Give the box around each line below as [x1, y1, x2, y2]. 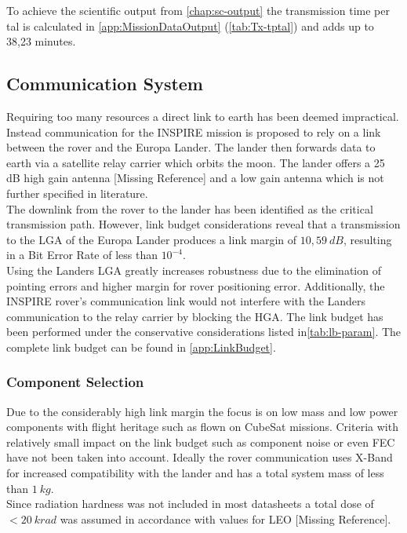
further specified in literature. [6, 184, 148, 201]
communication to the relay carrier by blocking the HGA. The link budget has [6, 308, 383, 324]
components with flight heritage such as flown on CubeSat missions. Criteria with [6, 418, 398, 435]
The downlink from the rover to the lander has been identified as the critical [6, 200, 373, 217]
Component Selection [6, 372, 144, 392]
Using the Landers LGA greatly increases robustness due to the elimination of [6, 261, 381, 278]
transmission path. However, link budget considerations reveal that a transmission [6, 216, 401, 232]
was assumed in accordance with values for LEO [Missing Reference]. [60, 510, 391, 527]
